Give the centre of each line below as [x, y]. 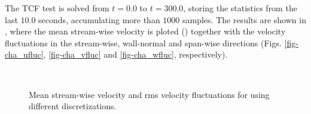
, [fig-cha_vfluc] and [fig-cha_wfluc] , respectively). [135, 54]
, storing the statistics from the [240, 8]
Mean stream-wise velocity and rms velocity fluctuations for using [149, 94]
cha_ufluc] [24, 54]
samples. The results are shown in [244, 19]
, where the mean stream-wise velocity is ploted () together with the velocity [145, 31]
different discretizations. [73, 106]
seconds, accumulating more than [99, 19]
